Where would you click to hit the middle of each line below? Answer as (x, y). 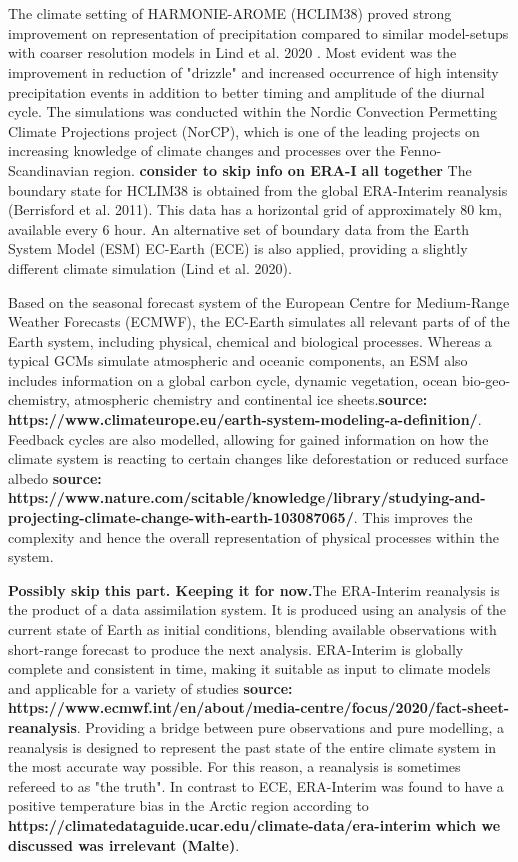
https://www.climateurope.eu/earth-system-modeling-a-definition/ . (245, 419)
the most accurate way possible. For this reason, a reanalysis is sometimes (234, 766)
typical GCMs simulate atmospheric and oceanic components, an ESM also (238, 360)
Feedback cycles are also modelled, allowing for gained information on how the (248, 438)
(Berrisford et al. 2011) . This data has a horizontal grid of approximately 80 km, (255, 209)
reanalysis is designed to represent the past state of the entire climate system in (252, 746)
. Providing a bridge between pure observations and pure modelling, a (290, 726)
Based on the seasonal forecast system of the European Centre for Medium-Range (259, 301)
